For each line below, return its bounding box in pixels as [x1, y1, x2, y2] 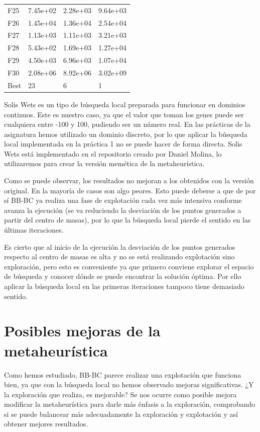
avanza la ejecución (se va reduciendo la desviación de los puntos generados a [4, 204, 241, 215]
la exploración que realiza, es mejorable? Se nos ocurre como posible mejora [4, 389, 237, 399]
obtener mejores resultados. [4, 418, 88, 429]
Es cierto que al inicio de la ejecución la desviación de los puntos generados [4, 241, 235, 252]
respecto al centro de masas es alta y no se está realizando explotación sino [4, 251, 235, 262]
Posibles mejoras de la [4, 320, 161, 341]
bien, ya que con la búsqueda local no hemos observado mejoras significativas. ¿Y [4, 379, 254, 390]
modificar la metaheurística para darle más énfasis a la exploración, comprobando [4, 399, 255, 409]
